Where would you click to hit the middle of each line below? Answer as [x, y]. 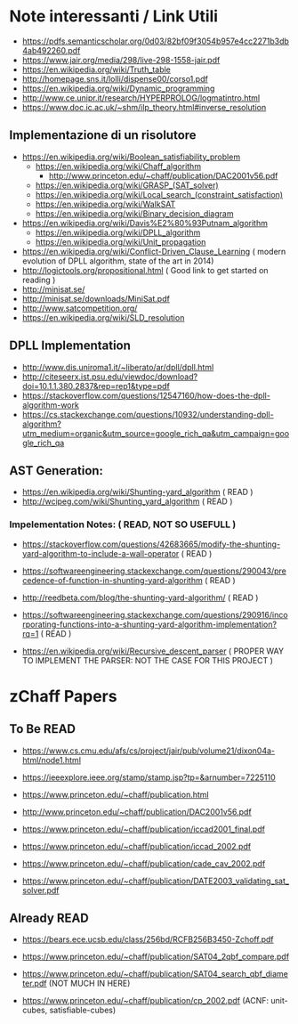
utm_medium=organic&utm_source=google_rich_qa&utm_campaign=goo [156, 433]
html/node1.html [52, 760]
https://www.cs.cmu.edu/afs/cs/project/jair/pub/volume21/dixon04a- [149, 751]
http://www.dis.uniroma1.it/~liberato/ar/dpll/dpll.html [118, 367]
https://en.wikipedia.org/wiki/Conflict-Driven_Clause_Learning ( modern [154, 251]
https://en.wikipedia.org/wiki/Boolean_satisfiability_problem [131, 157]
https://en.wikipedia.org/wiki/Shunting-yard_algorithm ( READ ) [137, 492]
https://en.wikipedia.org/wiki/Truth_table [97, 69]
